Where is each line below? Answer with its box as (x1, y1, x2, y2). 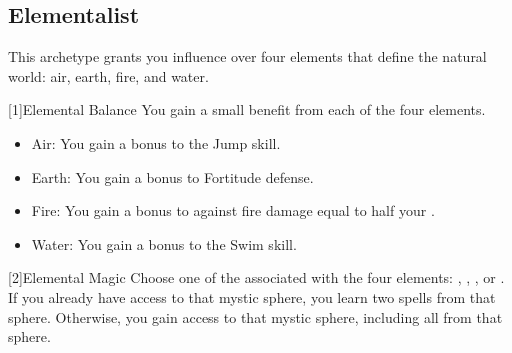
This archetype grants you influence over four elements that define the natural (8, 46, 487, 67)
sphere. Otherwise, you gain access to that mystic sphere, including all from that (8, 306, 503, 327)
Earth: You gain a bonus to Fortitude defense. (31, 166, 314, 187)
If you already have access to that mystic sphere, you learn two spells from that (8, 286, 496, 307)
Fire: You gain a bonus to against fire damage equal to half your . (31, 200, 435, 221)
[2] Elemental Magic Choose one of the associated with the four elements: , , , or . (8, 267, 505, 288)
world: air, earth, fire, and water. (8, 65, 209, 86)
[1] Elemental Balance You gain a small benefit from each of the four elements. (8, 99, 486, 120)
